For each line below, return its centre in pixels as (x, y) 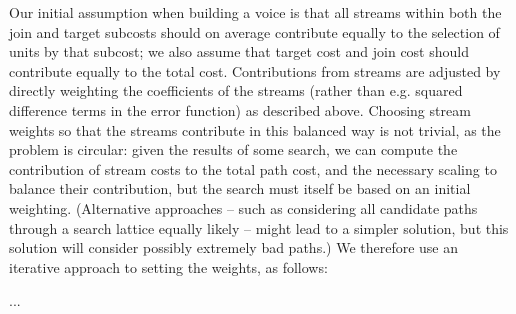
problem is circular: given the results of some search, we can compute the (233, 149)
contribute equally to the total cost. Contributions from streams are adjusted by (255, 70)
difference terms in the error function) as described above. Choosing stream (240, 109)
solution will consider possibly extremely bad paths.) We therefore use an (234, 247)
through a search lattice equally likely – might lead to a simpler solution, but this (259, 227)
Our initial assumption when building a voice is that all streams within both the (255, 12)
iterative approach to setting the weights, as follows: (168, 266)
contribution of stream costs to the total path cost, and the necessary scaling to (253, 168)
